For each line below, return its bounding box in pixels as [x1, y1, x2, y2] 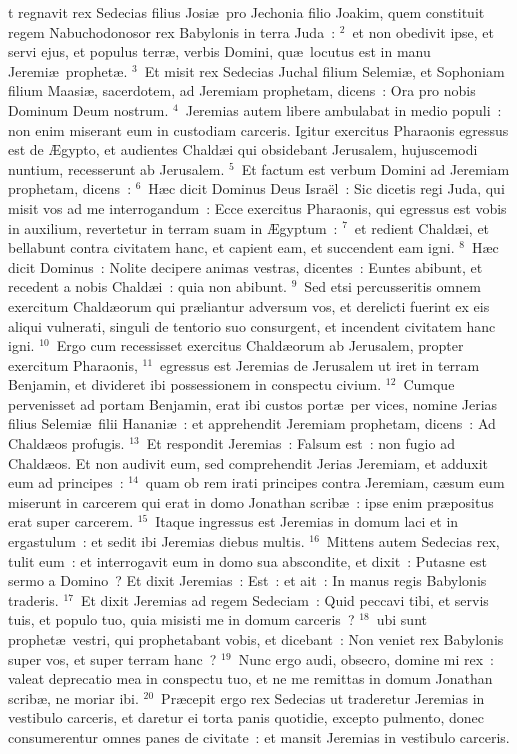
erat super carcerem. [8, 511, 134, 532]
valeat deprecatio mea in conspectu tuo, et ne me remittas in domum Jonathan [8, 668, 493, 689]
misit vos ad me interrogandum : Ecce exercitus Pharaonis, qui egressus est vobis [8, 197, 507, 218]
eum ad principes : [8, 472, 124, 493]
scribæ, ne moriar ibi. [8, 687, 139, 708]
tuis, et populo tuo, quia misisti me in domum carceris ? [8, 609, 355, 630]
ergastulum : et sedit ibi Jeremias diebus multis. [8, 531, 305, 552]
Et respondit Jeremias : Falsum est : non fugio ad [146, 433, 455, 454]
